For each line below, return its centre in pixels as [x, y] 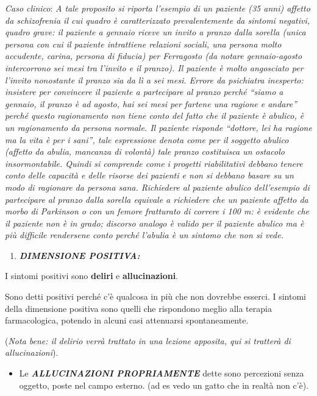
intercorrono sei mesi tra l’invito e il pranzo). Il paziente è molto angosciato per [154, 67]
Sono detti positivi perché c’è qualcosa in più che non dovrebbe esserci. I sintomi [155, 296]
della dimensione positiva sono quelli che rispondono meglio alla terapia [138, 308]
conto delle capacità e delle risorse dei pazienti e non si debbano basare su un [149, 175]
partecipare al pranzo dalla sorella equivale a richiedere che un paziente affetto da [157, 199]
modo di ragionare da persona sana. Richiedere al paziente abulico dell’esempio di [157, 187]
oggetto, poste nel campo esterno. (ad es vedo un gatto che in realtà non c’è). [164, 385]
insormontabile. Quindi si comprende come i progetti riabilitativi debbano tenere [154, 163]
